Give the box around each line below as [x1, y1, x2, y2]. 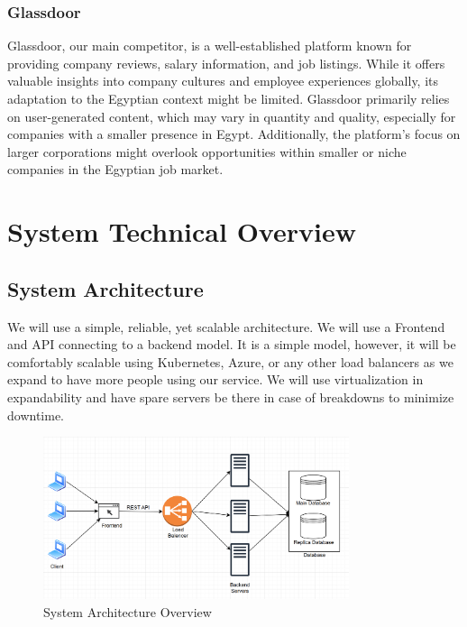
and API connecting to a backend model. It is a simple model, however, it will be [7, 335, 456, 354]
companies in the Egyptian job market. [7, 160, 224, 179]
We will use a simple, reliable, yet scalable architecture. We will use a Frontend [7, 317, 445, 336]
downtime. [7, 405, 64, 424]
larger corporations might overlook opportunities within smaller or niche [7, 142, 407, 161]
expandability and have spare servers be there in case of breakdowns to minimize [7, 387, 454, 406]
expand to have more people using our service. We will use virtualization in [7, 370, 424, 389]
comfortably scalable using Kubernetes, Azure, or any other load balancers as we [7, 352, 453, 371]
